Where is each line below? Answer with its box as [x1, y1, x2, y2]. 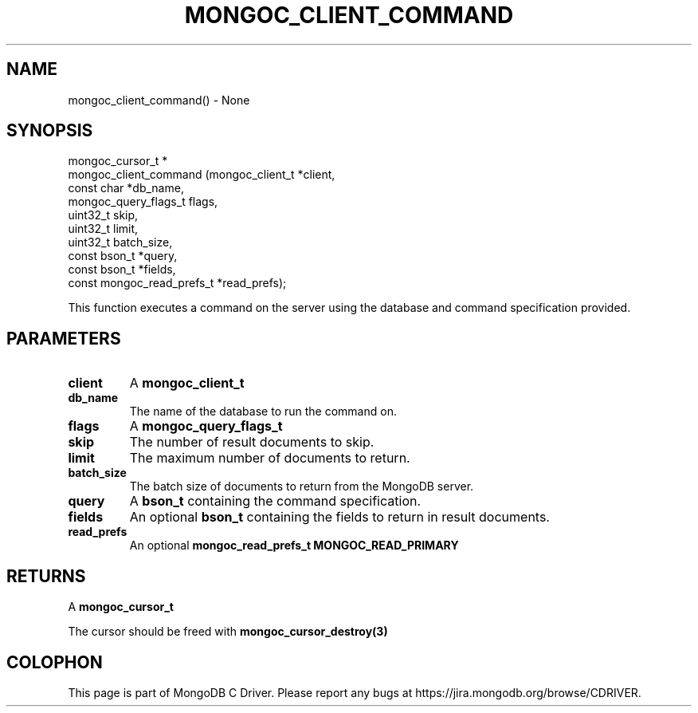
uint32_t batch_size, [68, 235, 173, 250]
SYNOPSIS [6, 120, 93, 141]
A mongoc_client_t [129, 375, 245, 392]
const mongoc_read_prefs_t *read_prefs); [68, 276, 287, 290]
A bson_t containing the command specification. [129, 493, 422, 510]
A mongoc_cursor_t [68, 600, 174, 614]
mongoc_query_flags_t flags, [68, 195, 218, 209]
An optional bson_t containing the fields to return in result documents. [129, 509, 550, 526]
